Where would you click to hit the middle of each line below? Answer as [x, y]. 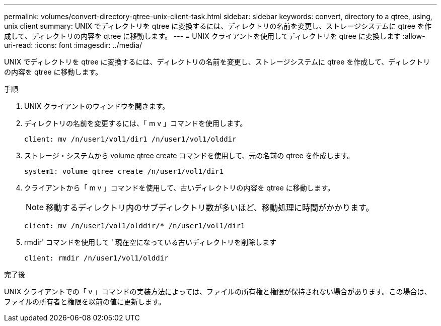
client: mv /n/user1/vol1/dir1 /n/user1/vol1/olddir [130, 139]
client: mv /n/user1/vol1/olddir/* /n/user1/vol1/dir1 [135, 226]
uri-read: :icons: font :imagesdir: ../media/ [73, 45]
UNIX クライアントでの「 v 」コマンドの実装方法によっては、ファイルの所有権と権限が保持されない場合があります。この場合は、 [218, 291]
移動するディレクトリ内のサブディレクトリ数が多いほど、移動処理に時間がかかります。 [210, 208]
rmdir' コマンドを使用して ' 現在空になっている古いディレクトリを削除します [151, 242]
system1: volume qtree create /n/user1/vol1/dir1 [124, 171]
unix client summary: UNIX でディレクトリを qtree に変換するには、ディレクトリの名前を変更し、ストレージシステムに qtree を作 [218, 26]
